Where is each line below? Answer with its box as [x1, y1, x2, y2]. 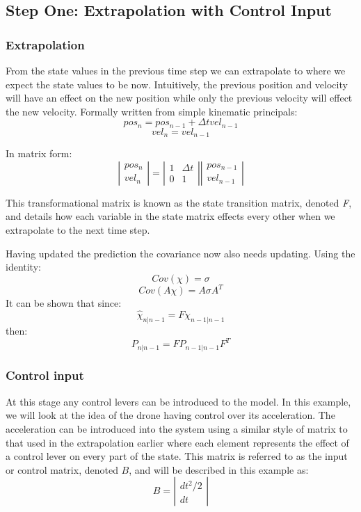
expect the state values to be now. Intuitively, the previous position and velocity [6, 77, 348, 91]
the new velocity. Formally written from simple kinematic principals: [6, 104, 298, 118]
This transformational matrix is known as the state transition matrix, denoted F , [6, 195, 352, 209]
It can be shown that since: [6, 296, 122, 310]
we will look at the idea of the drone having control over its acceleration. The [6, 408, 335, 422]
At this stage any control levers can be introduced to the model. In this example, [6, 394, 351, 408]
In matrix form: [6, 146, 72, 161]
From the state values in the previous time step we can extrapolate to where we [6, 63, 346, 77]
